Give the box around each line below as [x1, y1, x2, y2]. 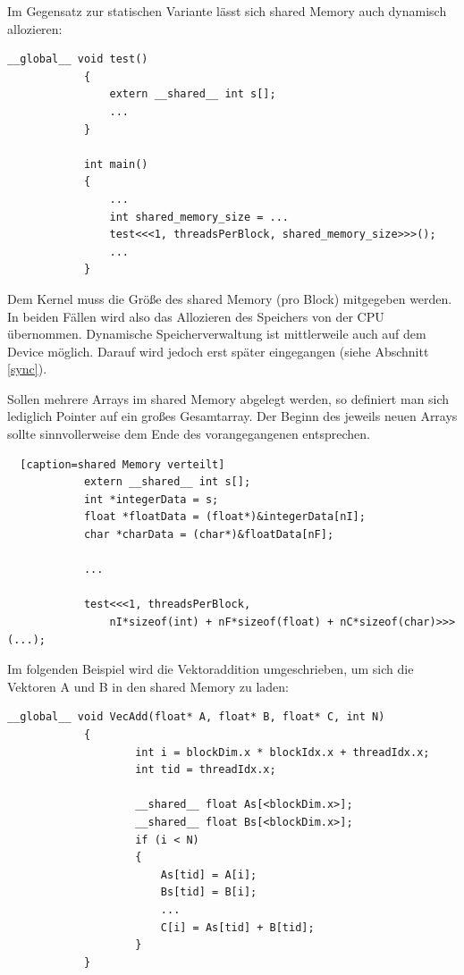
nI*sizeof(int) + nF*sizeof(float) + [109, 616, 334, 628]
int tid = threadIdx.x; [135, 763, 276, 777]
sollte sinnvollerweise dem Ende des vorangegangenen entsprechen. [7, 424, 370, 443]
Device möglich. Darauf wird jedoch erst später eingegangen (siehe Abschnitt [7, 341, 429, 360]
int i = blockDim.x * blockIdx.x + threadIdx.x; [135, 745, 430, 759]
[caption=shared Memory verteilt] [20, 458, 225, 471]
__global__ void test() [7, 53, 148, 66]
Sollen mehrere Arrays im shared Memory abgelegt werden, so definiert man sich [7, 389, 450, 408]
